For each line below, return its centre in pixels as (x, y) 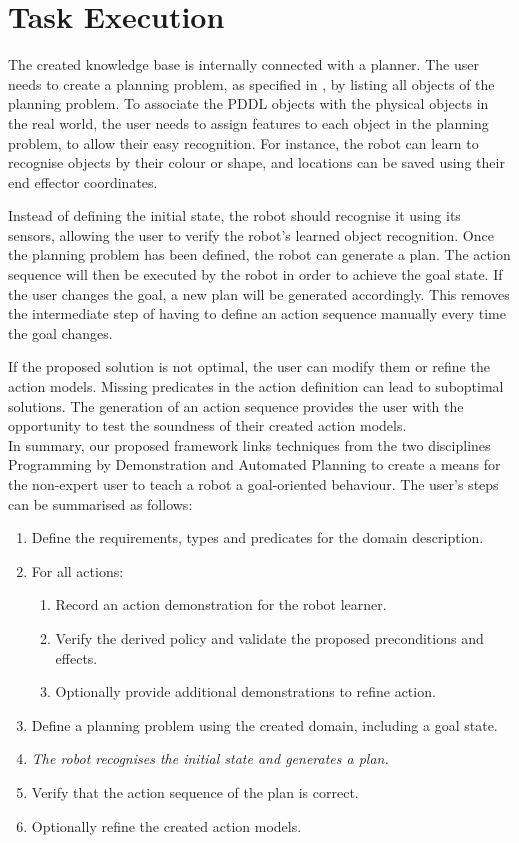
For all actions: (77, 570)
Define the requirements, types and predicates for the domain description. (257, 537)
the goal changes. (60, 332)
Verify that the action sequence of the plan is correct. (195, 791)
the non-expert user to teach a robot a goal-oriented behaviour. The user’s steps (253, 484)
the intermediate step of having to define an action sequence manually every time (257, 313)
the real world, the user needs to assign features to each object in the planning (248, 122)
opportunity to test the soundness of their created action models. (207, 425)
